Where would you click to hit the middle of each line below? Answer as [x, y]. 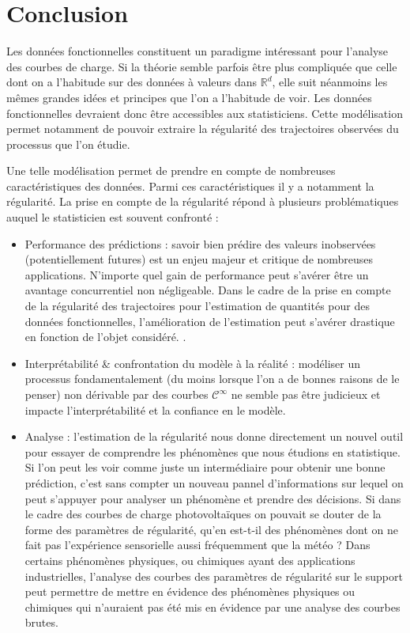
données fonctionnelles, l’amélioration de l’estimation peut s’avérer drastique [210, 321]
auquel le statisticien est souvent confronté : [113, 217]
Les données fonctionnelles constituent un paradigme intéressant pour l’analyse [197, 51]
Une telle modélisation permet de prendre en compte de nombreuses [171, 171]
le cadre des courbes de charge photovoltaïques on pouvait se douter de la [203, 514]
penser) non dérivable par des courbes [117, 394]
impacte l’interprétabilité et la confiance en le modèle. [155, 409]
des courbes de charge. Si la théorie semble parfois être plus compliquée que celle [202, 66]
